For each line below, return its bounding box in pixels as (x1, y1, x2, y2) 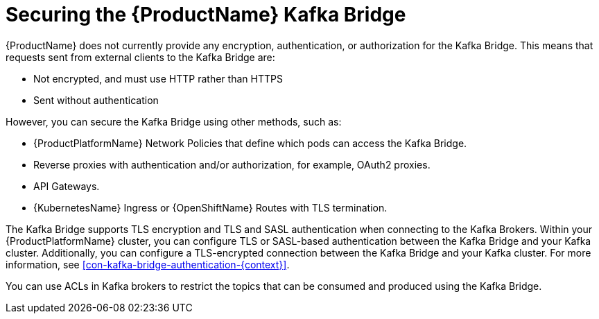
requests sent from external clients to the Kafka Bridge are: (6, 51, 275, 63)
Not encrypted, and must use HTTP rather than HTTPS (33, 72, 283, 85)
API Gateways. (33, 180, 100, 192)
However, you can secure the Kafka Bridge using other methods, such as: (6, 115, 342, 128)
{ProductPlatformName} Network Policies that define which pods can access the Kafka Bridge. (33, 137, 467, 149)
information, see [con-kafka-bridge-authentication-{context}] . (6, 258, 290, 270)
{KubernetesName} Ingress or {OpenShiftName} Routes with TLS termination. (33, 201, 388, 214)
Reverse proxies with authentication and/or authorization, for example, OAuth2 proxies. (33, 158, 431, 171)
